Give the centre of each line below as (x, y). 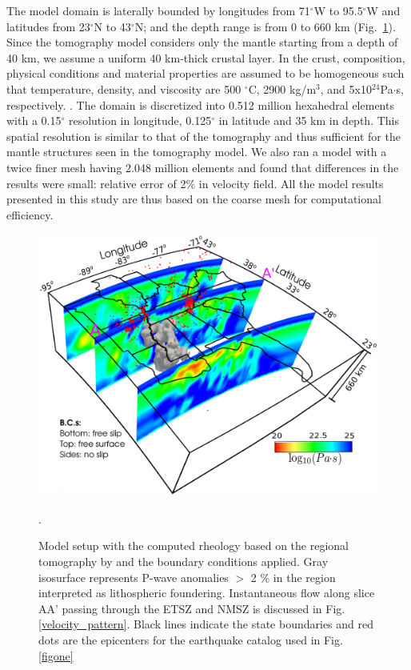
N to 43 (112, 26)
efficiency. (30, 214)
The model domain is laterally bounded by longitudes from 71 (158, 10)
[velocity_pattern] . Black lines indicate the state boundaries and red (206, 624)
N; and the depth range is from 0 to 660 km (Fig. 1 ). (265, 26)
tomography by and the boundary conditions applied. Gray (184, 562)
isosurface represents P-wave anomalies (134, 577)
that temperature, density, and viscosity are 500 (124, 88)
